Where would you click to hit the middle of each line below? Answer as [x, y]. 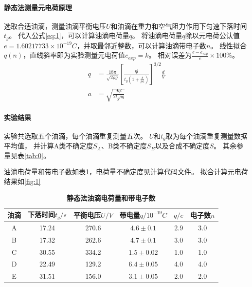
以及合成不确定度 [182, 146]
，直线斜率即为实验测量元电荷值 [74, 55]
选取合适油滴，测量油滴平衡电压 [55, 26]
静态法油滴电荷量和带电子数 [111, 197]
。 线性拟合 [228, 45]
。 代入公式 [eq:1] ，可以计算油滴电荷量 [69, 35]
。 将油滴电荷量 [157, 35]
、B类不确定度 [124, 146]
